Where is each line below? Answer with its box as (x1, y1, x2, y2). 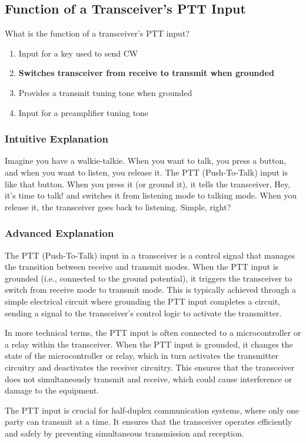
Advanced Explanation (5, 226, 114, 240)
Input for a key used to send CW (18, 47, 138, 59)
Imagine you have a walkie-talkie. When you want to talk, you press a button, (5, 154, 287, 167)
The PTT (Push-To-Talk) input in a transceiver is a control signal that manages (5, 249, 295, 261)
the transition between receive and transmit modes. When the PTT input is (5, 260, 279, 273)
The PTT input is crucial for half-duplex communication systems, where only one (5, 404, 299, 416)
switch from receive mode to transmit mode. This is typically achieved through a (5, 283, 297, 296)
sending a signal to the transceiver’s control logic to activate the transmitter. (5, 306, 282, 319)
